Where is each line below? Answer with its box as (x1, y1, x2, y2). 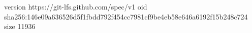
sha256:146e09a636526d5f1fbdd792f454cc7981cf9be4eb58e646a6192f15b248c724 (4, 11, 248, 21)
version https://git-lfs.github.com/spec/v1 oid (4, 1, 147, 11)
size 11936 (4, 21, 36, 31)
